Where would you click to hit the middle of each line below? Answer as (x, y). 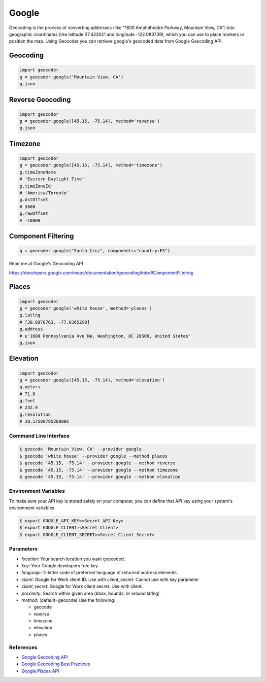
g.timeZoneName (38, 172)
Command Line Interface (39, 436)
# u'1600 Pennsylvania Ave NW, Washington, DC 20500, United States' (105, 336)
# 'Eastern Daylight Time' (52, 179)
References (23, 647)
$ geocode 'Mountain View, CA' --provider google (81, 449)
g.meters (30, 387)
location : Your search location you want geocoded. (73, 559)
